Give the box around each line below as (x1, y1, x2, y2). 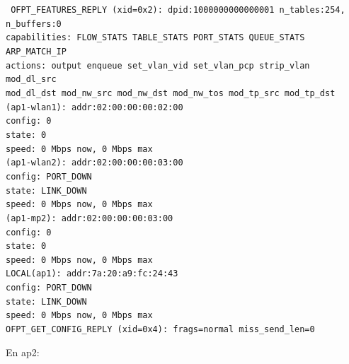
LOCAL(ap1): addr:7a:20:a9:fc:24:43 (6, 269, 178, 279)
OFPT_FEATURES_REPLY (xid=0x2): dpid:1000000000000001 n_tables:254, (11, 5, 345, 15)
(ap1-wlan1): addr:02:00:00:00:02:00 (6, 102, 183, 112)
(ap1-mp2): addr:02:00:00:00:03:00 (6, 213, 173, 223)
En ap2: (6, 344, 40, 359)
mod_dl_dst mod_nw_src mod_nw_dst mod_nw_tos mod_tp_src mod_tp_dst (6, 88, 336, 98)
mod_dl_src (6, 74, 57, 85)
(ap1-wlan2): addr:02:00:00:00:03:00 (6, 158, 183, 168)
